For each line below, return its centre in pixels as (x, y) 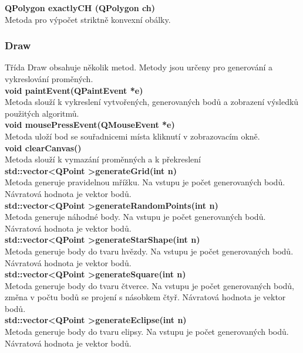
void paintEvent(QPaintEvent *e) (74, 90)
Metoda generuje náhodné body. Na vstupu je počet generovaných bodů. (135, 217)
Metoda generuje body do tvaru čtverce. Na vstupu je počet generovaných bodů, (149, 285)
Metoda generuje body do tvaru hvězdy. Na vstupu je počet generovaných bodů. (149, 251)
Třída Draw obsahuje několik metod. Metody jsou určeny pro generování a (139, 67)
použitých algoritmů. (42, 113)
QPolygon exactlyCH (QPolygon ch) (80, 8)
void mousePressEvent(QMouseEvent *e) (90, 125)
